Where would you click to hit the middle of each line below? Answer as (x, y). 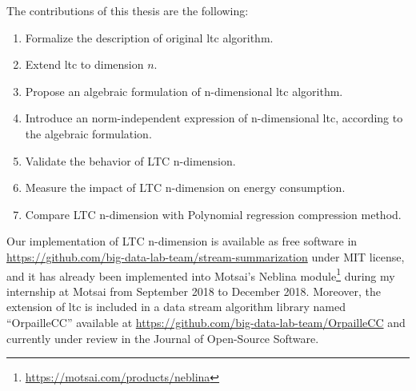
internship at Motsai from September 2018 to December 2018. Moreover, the (194, 291)
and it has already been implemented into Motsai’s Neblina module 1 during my (201, 274)
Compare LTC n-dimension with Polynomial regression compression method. (213, 214)
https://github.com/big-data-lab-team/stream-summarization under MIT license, (206, 256)
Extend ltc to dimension (84, 64)
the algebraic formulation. (88, 133)
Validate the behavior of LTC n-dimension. (130, 160)
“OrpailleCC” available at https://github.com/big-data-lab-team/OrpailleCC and (206, 322)
